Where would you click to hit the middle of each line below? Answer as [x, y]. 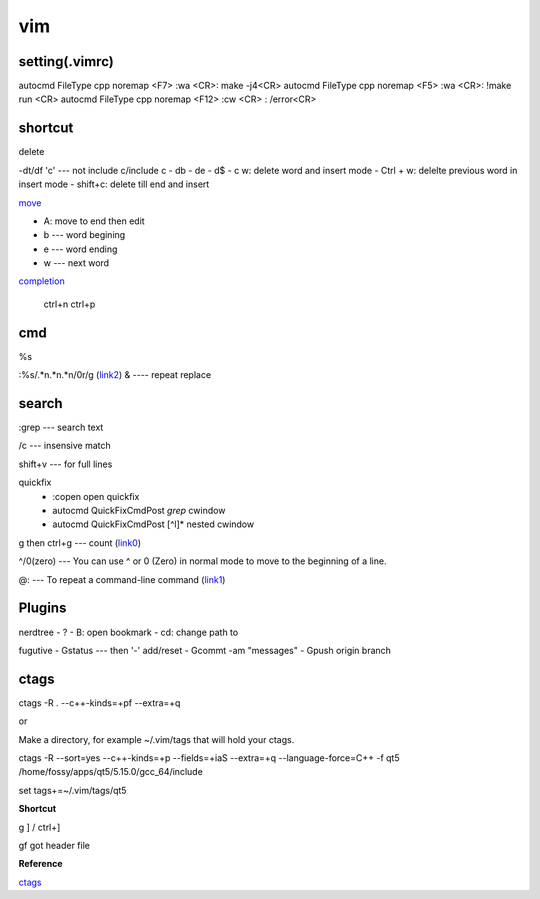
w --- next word [76, 263]
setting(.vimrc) [66, 61]
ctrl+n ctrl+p [69, 304]
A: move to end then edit [94, 221]
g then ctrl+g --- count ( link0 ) [80, 542]
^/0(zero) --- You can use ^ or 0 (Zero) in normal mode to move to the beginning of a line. [202, 561]
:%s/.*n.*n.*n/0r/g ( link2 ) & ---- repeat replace [115, 375]
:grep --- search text [61, 427]
